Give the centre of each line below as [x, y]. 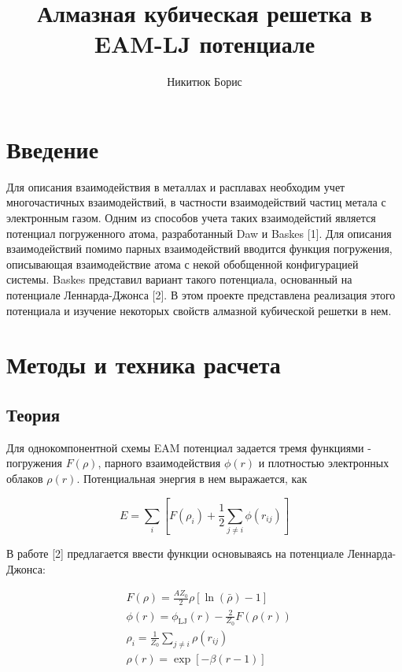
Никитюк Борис [205, 82]
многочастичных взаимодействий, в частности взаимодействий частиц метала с [196, 202]
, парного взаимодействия [159, 463]
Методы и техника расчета [144, 364]
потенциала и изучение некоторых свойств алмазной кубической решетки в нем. [199, 310]
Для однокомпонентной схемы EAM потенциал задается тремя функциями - [189, 447]
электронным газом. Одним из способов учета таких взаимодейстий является [191, 218]
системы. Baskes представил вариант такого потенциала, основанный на [179, 279]
